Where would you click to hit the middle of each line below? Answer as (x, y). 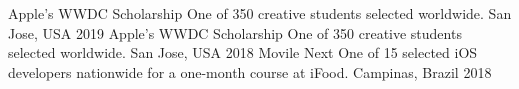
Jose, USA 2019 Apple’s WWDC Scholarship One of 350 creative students (235, 32)
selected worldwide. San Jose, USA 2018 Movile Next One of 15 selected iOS (243, 52)
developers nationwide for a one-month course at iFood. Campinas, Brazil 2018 (250, 71)
